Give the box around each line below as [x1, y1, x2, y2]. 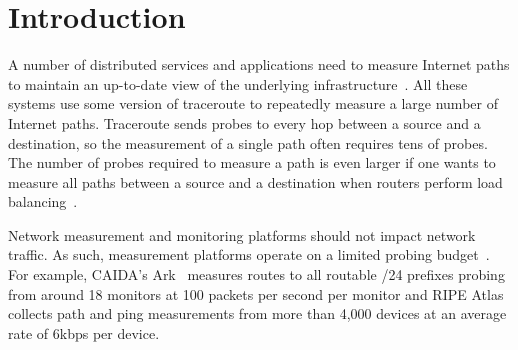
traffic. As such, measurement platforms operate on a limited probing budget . [8, 244, 490, 265]
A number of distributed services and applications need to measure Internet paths [8, 54, 510, 75]
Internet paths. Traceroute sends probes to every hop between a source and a [8, 112, 481, 133]
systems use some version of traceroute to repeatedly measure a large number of [8, 93, 498, 114]
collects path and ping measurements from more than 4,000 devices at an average [8, 303, 507, 324]
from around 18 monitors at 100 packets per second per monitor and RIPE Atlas [8, 283, 504, 304]
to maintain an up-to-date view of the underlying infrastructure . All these [8, 73, 468, 94]
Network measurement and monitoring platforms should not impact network [8, 224, 476, 245]
